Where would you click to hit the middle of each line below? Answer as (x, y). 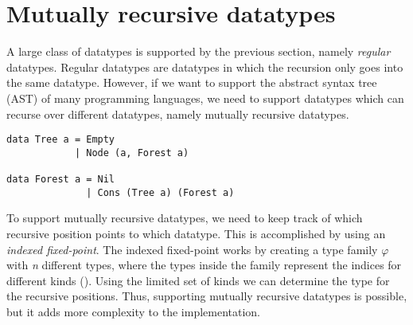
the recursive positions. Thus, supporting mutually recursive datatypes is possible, (207, 296)
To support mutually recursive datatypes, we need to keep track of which (185, 218)
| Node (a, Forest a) (132, 153)
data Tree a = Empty (61, 140)
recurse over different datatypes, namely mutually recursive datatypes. (178, 114)
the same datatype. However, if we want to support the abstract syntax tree (192, 82)
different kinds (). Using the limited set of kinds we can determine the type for (198, 280)
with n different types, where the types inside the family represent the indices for (204, 265)
